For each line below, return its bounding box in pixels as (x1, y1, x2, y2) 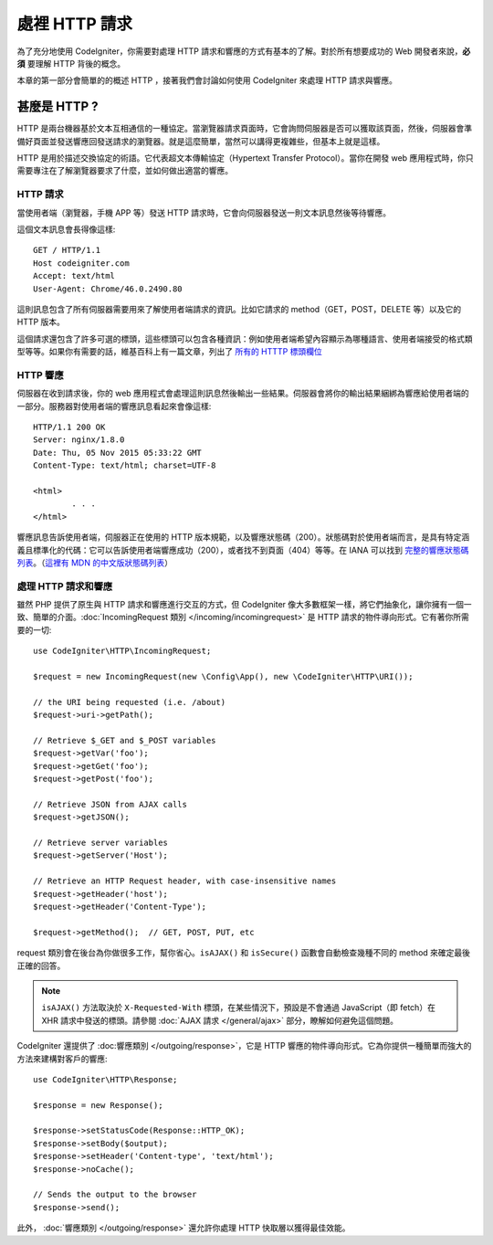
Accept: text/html (33, 270, 116, 281)
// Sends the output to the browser (33, 1189, 197, 1200)
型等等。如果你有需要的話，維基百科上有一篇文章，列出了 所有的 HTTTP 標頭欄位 (16, 346, 323, 357)
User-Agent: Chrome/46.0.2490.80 (33, 283, 183, 294)
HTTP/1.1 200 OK (33, 421, 106, 432)
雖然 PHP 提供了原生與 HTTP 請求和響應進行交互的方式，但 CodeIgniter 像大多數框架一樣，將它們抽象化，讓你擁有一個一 (16, 599, 472, 610)
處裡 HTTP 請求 (16, 14, 132, 34)
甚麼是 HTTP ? (16, 99, 100, 114)
